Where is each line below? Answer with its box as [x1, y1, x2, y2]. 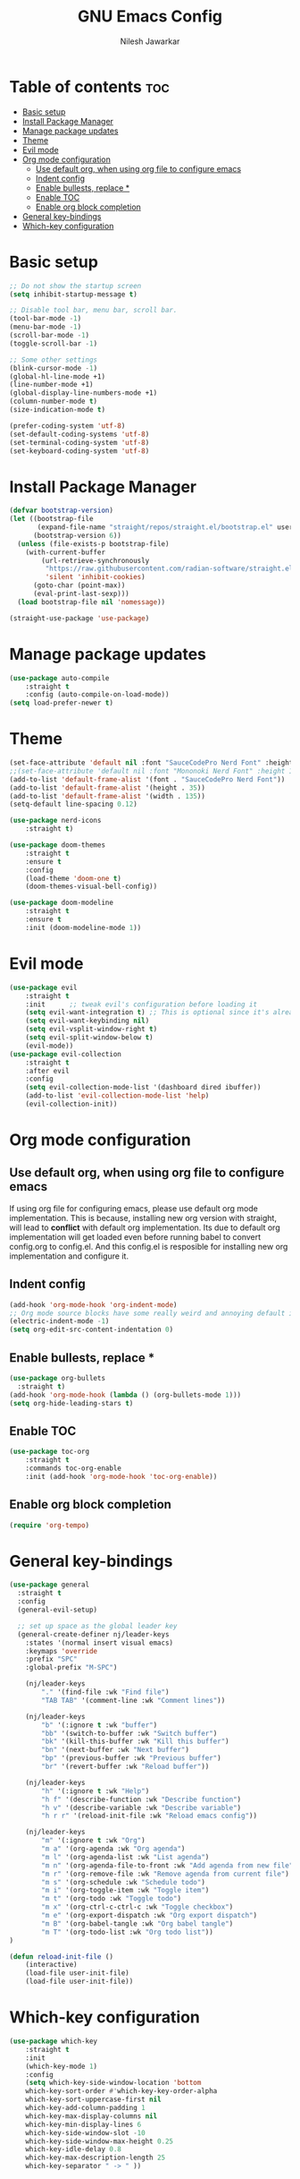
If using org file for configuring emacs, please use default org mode [9, 1202, 259, 1214]
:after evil [25, 1066, 70, 1075]
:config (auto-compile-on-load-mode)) [25, 690, 170, 699]
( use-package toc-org [9, 1448, 90, 1457]
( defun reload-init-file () [9, 1952, 114, 1961]
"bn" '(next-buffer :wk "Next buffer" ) [41, 1746, 190, 1755]
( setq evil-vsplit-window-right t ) [25, 1025, 158, 1034]
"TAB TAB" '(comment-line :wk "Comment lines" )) [41, 1696, 226, 1705]
